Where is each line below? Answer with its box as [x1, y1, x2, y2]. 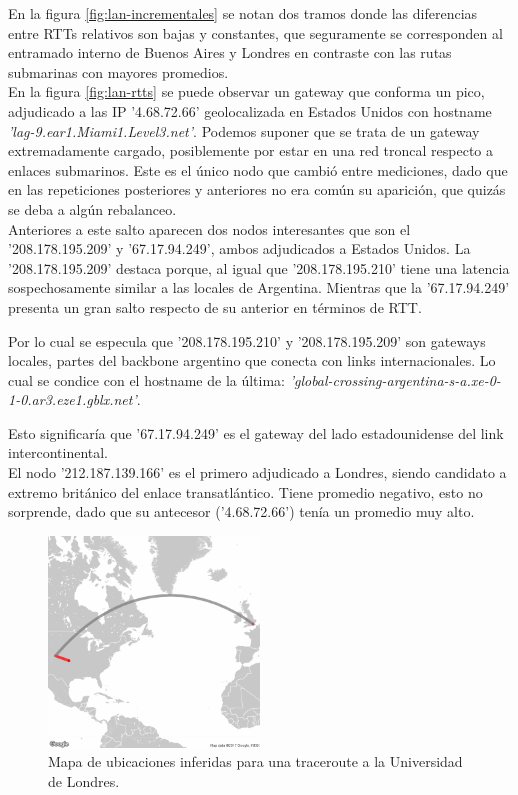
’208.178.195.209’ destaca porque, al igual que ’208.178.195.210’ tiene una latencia [8, 257, 510, 278]
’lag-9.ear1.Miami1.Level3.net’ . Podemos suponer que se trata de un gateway [8, 120, 480, 141]
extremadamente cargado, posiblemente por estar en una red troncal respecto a [8, 140, 494, 161]
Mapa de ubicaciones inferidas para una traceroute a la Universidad [48, 751, 463, 772]
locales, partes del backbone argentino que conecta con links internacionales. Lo [8, 350, 496, 371]
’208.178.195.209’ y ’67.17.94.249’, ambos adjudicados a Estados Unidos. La [8, 238, 471, 259]
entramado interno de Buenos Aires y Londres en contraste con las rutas [8, 42, 452, 63]
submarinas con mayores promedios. [8, 61, 229, 82]
